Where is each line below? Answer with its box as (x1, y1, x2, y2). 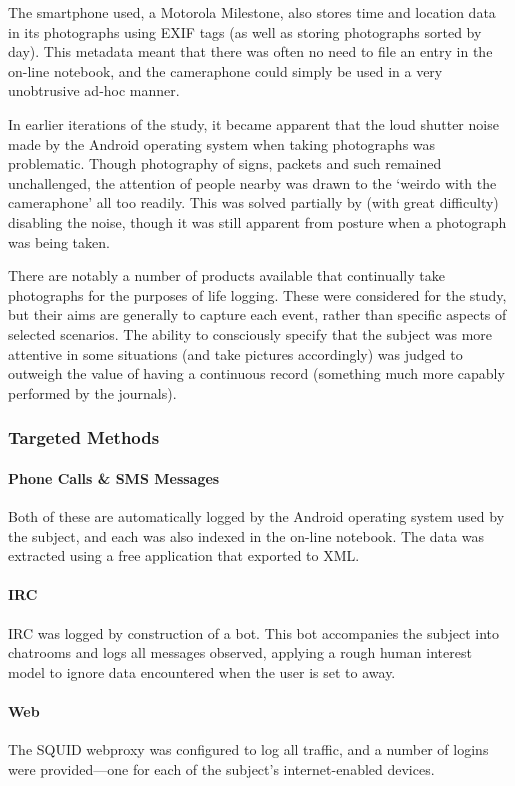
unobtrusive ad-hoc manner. (8, 80, 180, 101)
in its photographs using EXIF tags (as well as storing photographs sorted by (8, 21, 482, 42)
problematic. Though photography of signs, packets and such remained (8, 153, 442, 174)
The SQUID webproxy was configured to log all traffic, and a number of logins (8, 739, 489, 760)
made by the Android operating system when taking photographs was (8, 133, 436, 154)
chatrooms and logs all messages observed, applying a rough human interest (8, 642, 472, 663)
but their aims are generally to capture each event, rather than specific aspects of (8, 304, 507, 325)
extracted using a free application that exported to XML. (8, 545, 360, 566)
